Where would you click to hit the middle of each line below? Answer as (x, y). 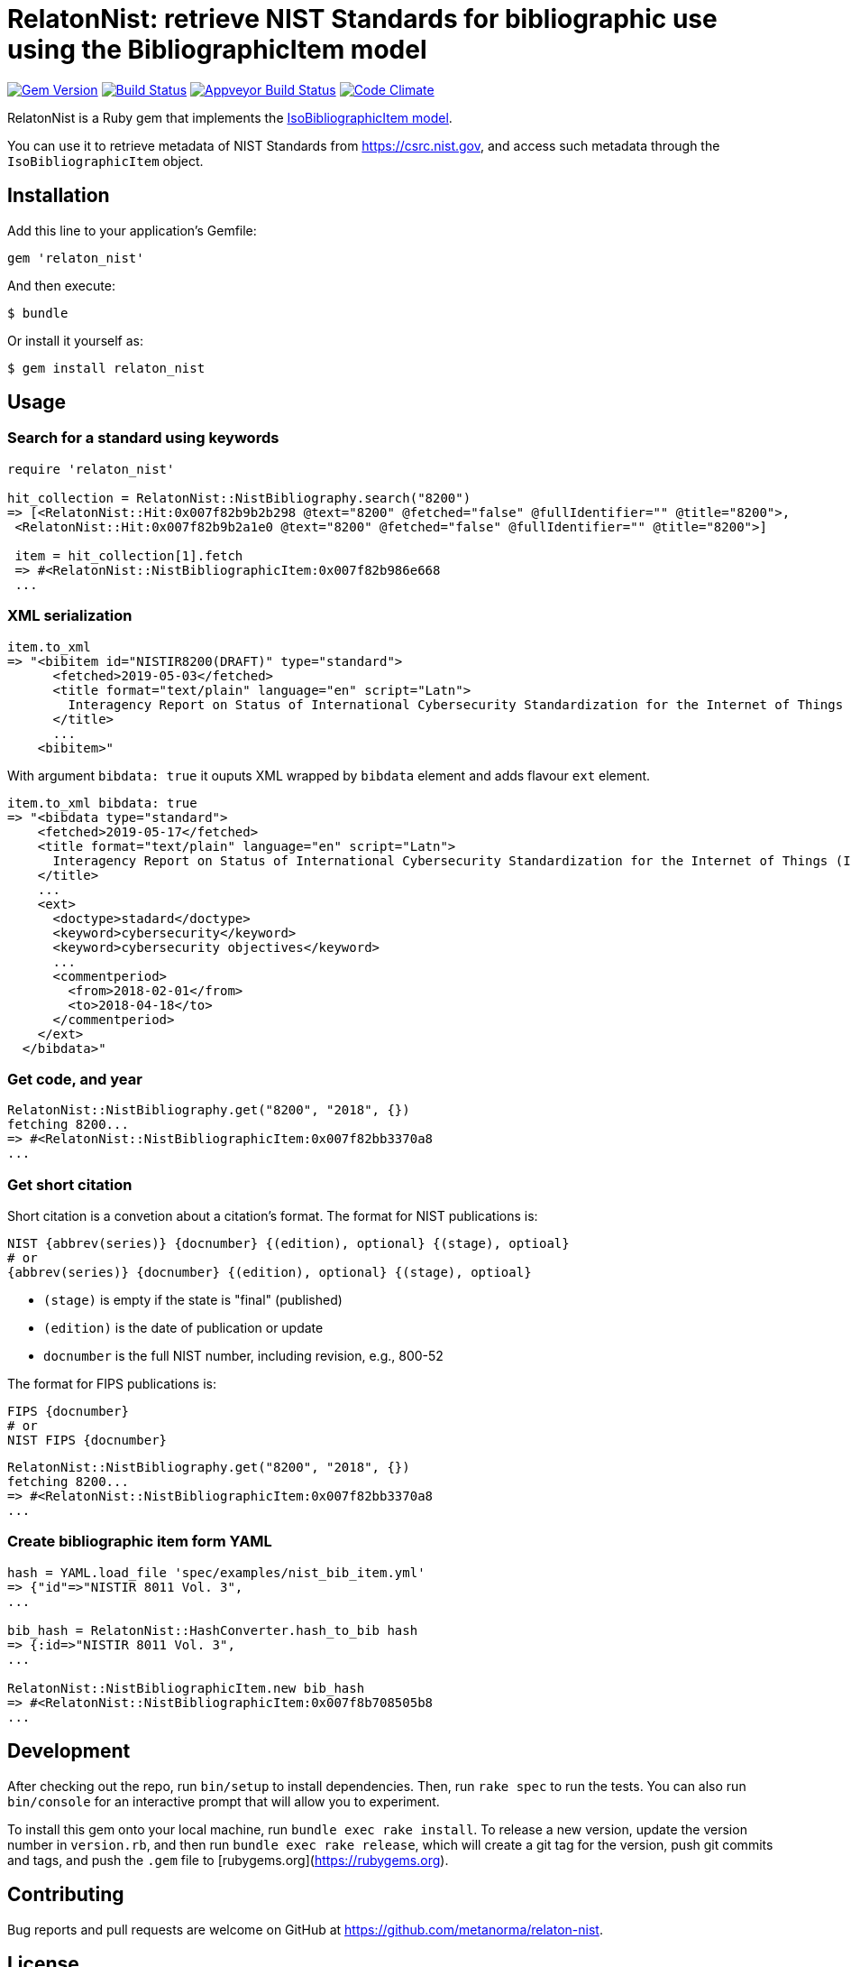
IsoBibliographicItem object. (105, 161)
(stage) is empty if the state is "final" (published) (193, 1300)
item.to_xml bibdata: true (102, 803)
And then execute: (61, 285)
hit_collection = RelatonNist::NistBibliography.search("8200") (239, 498)
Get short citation (70, 1184)
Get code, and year (75, 1079)
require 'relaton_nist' (91, 469)
